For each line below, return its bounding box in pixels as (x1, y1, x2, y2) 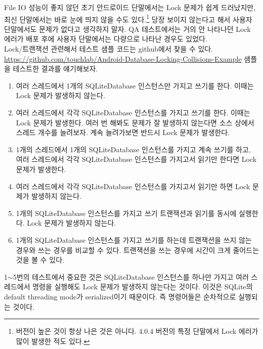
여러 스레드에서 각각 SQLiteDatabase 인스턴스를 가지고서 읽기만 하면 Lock (16, 181, 250, 191)
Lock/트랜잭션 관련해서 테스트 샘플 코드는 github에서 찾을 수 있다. (4, 43, 213, 54)
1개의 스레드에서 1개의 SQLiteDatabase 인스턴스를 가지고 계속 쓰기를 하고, (16, 144, 251, 154)
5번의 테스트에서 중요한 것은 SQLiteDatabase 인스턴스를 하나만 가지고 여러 (13, 271, 249, 282)
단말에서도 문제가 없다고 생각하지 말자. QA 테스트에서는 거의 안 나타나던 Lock (4, 23, 251, 34)
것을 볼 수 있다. (16, 254, 64, 265)
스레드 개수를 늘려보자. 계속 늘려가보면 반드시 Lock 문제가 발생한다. (16, 127, 230, 138)
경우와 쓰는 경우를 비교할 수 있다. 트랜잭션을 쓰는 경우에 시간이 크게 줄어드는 (16, 244, 259, 255)
